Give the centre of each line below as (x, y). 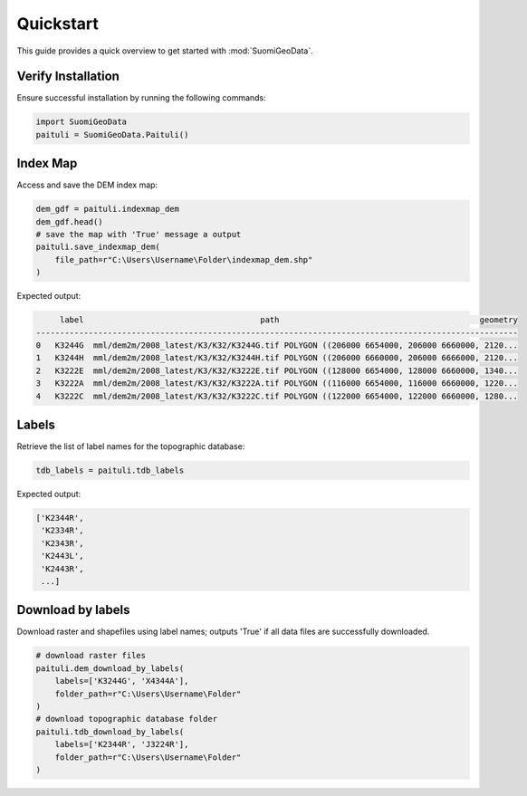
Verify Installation (68, 77)
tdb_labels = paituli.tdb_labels (110, 470)
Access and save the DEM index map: (87, 185)
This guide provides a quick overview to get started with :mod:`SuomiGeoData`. (165, 51)
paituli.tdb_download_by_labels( (110, 732)
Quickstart (58, 24)
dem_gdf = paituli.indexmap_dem (108, 209)
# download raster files (91, 656)
